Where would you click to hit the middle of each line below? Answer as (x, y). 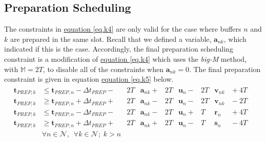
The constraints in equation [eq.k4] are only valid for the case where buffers (123, 29)
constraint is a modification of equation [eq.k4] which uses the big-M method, (126, 58)
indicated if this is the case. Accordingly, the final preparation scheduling (119, 49)
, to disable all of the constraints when (103, 69)
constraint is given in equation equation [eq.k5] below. (89, 79)
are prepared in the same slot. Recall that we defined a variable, (111, 39)
